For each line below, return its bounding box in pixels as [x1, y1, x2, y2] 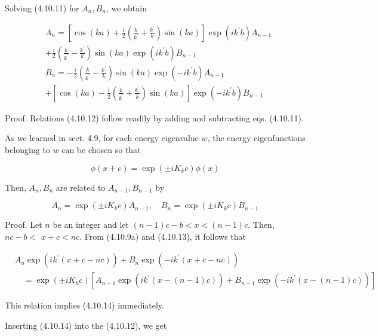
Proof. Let [5, 218, 42, 231]
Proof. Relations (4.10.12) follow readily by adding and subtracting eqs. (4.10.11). [5, 111, 304, 124]
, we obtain [106, 2, 147, 14]
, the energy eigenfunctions [207, 132, 306, 144]
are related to [56, 181, 106, 193]
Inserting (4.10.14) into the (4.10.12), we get [5, 319, 167, 331]
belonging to [5, 143, 50, 155]
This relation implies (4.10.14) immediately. [5, 299, 164, 311]
